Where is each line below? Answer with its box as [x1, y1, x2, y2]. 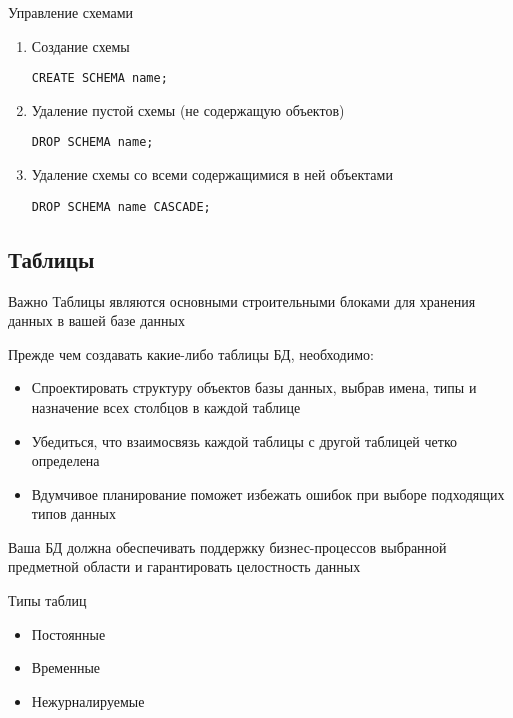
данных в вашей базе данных [8, 310, 185, 331]
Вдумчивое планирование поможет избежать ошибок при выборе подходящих [31, 483, 505, 504]
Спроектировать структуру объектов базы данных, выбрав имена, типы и [31, 377, 477, 398]
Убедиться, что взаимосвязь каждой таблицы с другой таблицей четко [31, 430, 457, 451]
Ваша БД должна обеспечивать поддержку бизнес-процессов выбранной [8, 536, 447, 557]
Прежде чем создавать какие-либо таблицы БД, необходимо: [8, 343, 374, 364]
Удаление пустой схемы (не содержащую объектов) [31, 99, 345, 120]
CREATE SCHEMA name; [31, 71, 168, 86]
